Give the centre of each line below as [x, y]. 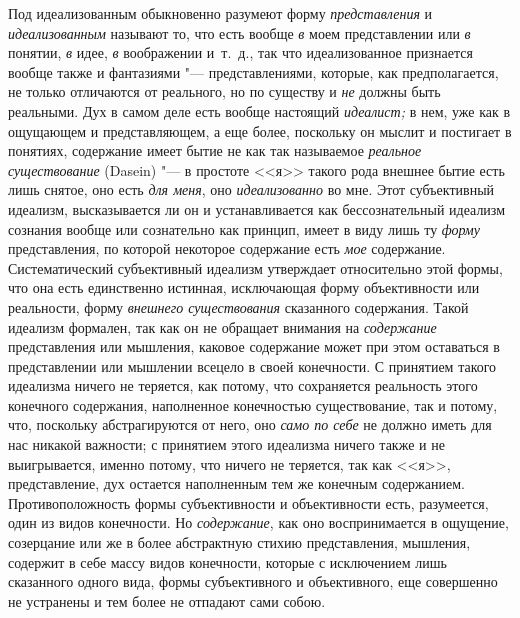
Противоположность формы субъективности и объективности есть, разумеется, [248, 502]
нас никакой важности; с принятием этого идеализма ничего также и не [226, 444]
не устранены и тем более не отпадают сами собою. [167, 600]
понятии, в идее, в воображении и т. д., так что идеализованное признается [240, 52]
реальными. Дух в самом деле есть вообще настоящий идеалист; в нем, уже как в [259, 110]
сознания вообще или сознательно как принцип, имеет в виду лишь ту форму [244, 228]
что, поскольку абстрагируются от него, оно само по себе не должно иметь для [250, 424]
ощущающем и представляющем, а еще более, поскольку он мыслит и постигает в [260, 130]
